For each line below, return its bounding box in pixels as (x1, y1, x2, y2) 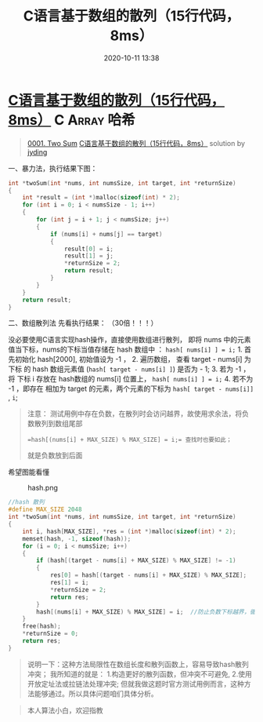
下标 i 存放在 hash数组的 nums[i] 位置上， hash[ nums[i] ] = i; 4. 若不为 (16, 374, 254, 384)
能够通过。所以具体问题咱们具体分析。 (34, 688, 158, 698)
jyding (27, 147, 48, 157)
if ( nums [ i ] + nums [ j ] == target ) (49, 230, 163, 238)
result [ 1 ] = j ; (63, 252, 113, 260)
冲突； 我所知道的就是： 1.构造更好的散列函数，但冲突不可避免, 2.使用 (27, 669, 252, 679)
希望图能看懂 (8, 468, 49, 477)
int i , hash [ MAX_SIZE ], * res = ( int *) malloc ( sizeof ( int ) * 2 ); (22, 527, 236, 535)
